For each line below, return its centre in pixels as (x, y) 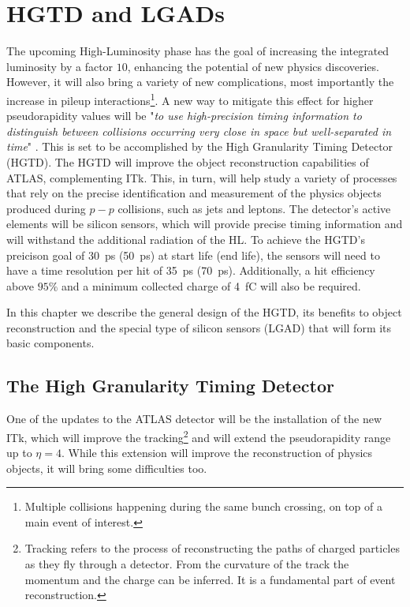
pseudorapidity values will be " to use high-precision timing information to (184, 116)
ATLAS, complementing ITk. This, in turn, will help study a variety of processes (202, 177)
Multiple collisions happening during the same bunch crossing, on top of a (203, 506)
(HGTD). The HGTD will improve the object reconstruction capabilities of (188, 161)
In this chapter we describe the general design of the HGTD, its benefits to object (204, 312)
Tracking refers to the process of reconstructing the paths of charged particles (212, 548)
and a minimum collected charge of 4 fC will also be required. (211, 285)
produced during (46, 208)
